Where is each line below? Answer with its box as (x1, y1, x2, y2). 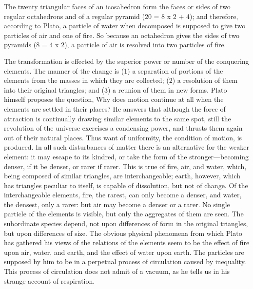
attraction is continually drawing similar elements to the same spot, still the (4, 113, 231, 123)
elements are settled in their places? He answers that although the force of (4, 103, 226, 114)
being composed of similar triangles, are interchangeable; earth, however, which (4, 171, 241, 181)
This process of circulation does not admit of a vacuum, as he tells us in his (4, 266, 230, 276)
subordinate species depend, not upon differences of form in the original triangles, (4, 218, 248, 229)
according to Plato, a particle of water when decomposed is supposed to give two (4, 20, 246, 31)
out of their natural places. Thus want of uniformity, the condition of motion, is (4, 132, 242, 142)
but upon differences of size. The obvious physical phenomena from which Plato (4, 228, 242, 238)
